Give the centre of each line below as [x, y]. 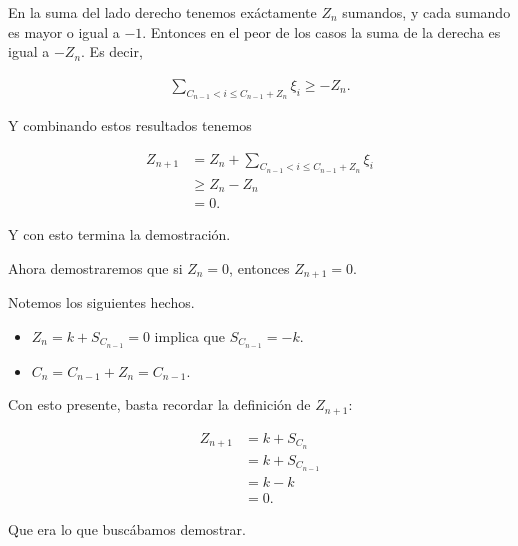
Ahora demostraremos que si [95, 267]
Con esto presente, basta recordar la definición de [159, 404]
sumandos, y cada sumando [426, 12]
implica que [190, 336]
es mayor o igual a [64, 31]
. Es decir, [112, 51]
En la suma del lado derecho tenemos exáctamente [162, 12]
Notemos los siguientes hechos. [101, 302]
